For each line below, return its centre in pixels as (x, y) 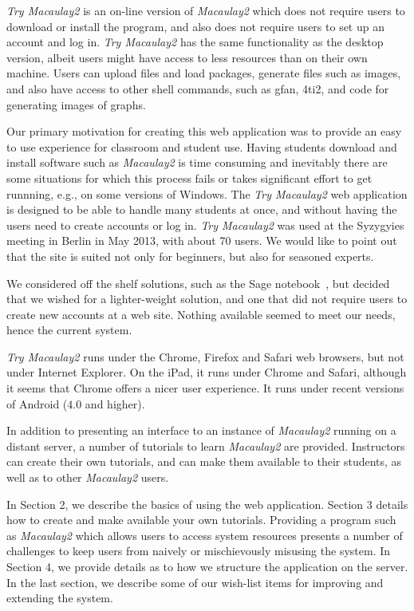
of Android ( (37, 403)
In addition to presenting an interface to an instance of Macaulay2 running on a (201, 430)
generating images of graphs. (76, 104)
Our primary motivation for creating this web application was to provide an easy (204, 131)
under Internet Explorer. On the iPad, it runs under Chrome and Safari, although (207, 372)
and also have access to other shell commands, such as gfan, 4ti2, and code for (198, 88)
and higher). (115, 403)
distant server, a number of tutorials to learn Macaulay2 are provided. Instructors (206, 445)
